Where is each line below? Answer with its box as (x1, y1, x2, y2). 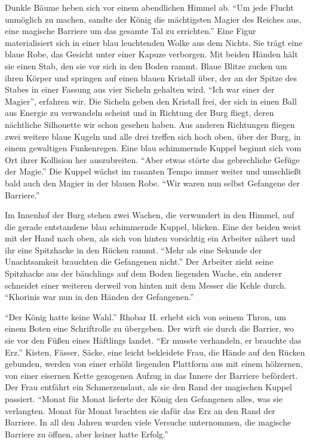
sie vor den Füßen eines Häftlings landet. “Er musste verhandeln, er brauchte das (5, 334, 302, 347)
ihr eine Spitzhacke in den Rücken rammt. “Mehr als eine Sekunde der (5, 243, 262, 256)
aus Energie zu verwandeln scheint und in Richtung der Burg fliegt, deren (5, 106, 274, 119)
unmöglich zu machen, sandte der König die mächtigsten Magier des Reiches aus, (5, 13, 302, 25)
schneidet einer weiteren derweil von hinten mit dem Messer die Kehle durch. (5, 278, 287, 291)
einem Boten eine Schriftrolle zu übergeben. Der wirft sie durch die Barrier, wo (5, 322, 294, 335)
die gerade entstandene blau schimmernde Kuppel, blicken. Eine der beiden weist (5, 220, 301, 232)
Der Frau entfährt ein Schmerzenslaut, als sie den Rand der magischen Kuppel (5, 381, 292, 393)
